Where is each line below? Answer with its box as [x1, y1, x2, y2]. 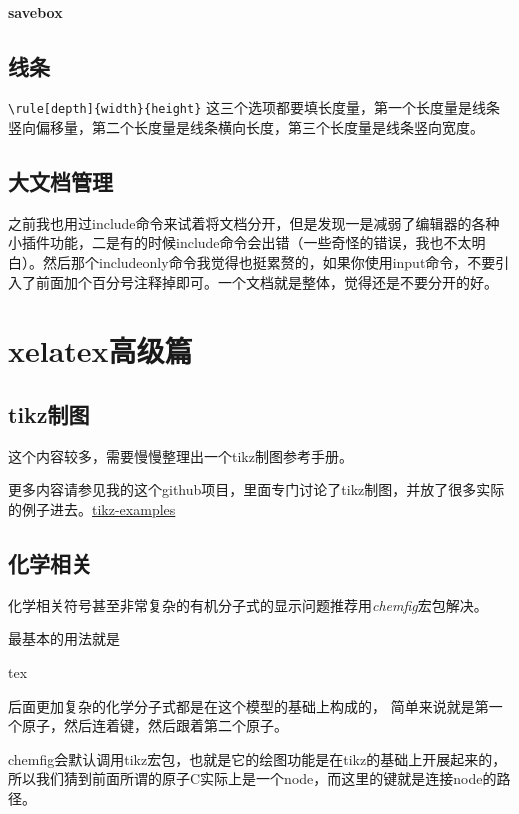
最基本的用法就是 [8, 628, 120, 649]
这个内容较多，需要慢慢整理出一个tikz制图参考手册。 [8, 445, 353, 466]
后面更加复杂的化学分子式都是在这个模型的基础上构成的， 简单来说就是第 [8, 695, 489, 716]
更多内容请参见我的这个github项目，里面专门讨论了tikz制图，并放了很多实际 [8, 479, 505, 500]
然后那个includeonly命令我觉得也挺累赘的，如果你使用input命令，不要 [42, 252, 496, 273]
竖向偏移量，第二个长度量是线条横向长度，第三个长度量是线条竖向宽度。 [8, 117, 484, 138]
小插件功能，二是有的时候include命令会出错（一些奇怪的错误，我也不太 [8, 232, 472, 253]
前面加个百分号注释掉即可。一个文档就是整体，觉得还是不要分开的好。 [35, 271, 498, 292]
